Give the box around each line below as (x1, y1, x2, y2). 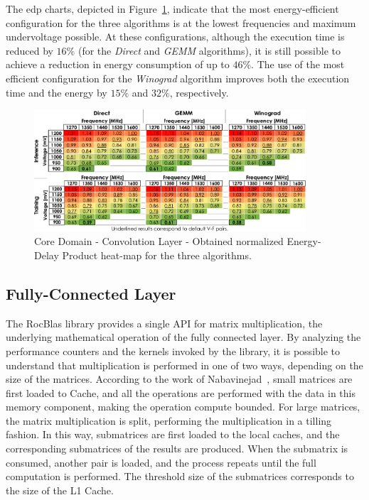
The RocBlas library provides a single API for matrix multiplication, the (6, 315, 323, 330)
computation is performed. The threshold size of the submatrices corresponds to (6, 469, 354, 484)
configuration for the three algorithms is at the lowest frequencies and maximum (6, 15, 356, 30)
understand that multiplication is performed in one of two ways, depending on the (6, 357, 363, 372)
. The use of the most (251, 57, 345, 72)
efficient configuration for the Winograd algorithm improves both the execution (6, 70, 350, 85)
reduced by (6, 43, 53, 58)
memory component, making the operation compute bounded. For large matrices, (6, 399, 360, 414)
